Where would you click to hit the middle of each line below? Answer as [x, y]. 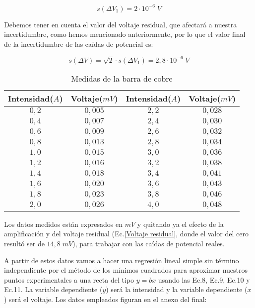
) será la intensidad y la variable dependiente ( [177, 289]
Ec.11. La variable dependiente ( [53, 289]
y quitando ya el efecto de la [180, 224]
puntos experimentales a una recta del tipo [69, 279]
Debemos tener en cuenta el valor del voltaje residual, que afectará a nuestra [121, 24]
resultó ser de [24, 243]
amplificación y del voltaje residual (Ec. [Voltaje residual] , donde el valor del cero [126, 234]
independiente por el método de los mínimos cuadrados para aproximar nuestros [126, 270]
